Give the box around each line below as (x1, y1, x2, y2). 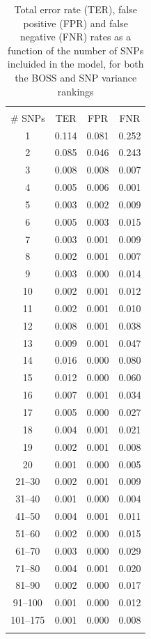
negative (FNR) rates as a (20, 29, 132, 44)
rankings (57, 84, 94, 98)
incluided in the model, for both (7, 56, 144, 71)
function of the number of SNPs (8, 43, 144, 57)
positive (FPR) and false (23, 15, 128, 30)
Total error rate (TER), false (14, 2, 137, 16)
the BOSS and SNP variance (15, 70, 137, 84)
